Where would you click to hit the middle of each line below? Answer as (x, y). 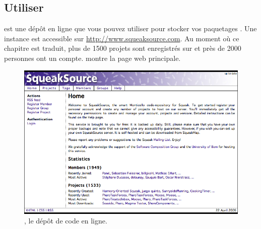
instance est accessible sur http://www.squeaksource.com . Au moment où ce (122, 38)
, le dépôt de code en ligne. (66, 221)
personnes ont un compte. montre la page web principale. (92, 58)
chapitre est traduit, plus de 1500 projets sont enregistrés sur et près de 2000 (123, 48)
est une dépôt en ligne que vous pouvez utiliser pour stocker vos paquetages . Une (130, 28)
